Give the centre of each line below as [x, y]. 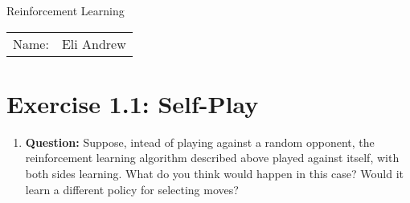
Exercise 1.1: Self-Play [133, 103]
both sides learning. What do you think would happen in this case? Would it [214, 173]
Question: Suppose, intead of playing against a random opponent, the [200, 142]
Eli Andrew [94, 43]
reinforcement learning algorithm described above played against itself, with [212, 158]
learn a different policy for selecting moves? [132, 189]
